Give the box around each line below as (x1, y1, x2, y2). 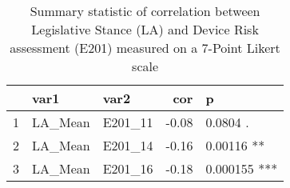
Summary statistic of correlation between (30, 2, 260, 20)
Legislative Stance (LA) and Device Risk (31, 20, 259, 38)
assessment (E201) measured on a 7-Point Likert (10, 38, 280, 57)
